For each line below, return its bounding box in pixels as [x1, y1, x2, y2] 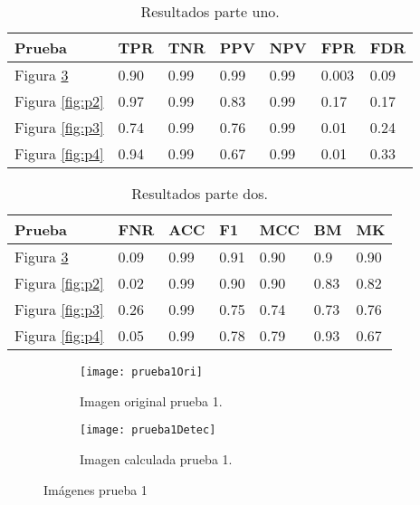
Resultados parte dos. [131, 183, 269, 204]
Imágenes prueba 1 [43, 480, 148, 499]
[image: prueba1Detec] [80, 424, 216, 437]
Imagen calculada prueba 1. [80, 449, 233, 468]
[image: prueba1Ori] [80, 366, 204, 378]
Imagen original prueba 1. [80, 391, 223, 410]
